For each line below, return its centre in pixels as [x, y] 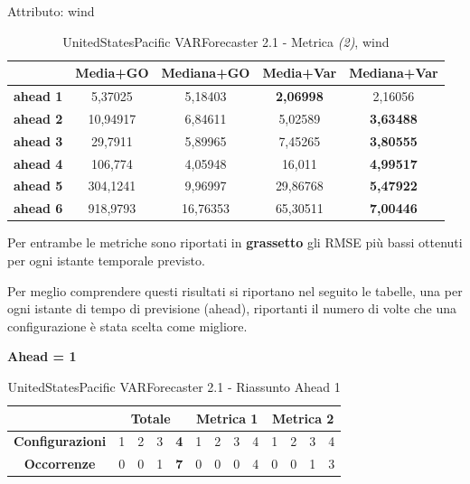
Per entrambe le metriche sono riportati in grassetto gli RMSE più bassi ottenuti [235, 242]
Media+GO [112, 73]
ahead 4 [38, 163]
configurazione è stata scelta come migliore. [127, 326]
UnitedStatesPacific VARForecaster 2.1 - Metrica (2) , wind [226, 41]
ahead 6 [38, 208]
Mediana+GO [206, 73]
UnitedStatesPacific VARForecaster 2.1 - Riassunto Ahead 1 [174, 386]
